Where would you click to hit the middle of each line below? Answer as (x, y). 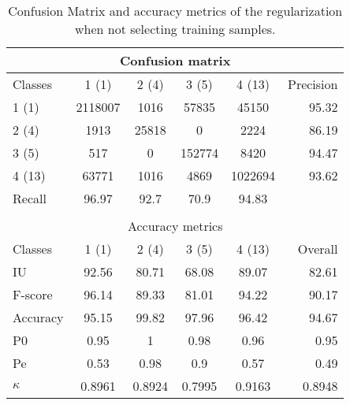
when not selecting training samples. (175, 29)
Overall (318, 249)
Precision (313, 84)
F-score (33, 294)
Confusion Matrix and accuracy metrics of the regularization (175, 11)
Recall (30, 198)
